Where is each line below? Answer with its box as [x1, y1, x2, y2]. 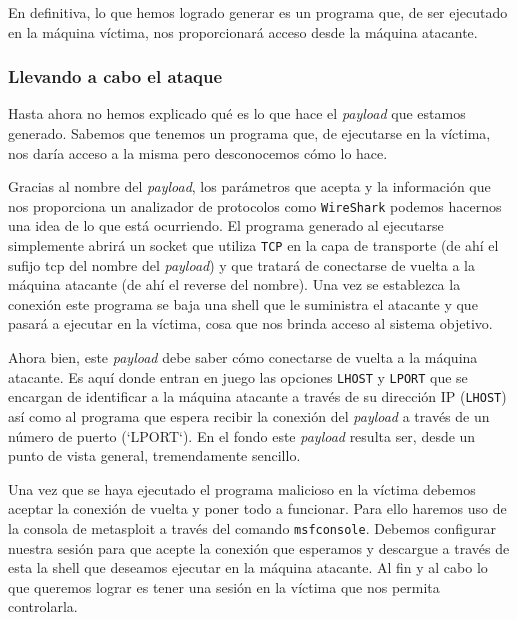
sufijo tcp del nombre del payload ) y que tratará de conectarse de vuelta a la [8, 254, 475, 275]
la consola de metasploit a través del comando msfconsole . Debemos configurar [8, 517, 496, 538]
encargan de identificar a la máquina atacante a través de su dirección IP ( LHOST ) [8, 386, 507, 407]
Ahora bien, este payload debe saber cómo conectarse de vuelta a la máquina [8, 347, 478, 368]
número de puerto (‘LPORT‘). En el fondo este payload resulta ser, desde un [8, 425, 476, 446]
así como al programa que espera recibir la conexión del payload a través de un [8, 405, 490, 426]
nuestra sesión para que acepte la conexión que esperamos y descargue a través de [8, 537, 510, 558]
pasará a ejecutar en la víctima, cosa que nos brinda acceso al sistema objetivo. [8, 313, 493, 334]
